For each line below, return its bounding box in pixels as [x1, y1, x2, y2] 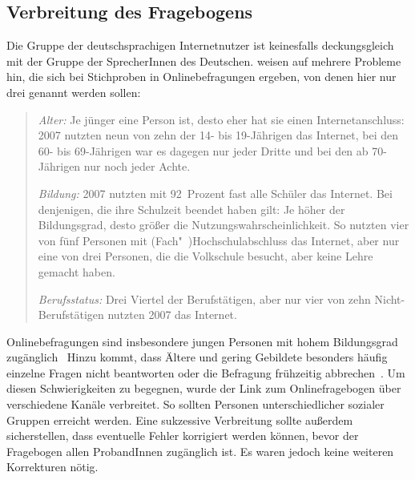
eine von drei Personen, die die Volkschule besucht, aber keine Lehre [38, 248, 373, 264]
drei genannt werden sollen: [6, 83, 141, 100]
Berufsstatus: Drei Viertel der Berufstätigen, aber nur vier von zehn [38, 290, 371, 307]
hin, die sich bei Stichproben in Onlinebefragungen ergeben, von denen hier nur [6, 68, 397, 85]
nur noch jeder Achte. [83, 158, 191, 175]
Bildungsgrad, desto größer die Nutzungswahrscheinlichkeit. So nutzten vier [38, 216, 409, 233]
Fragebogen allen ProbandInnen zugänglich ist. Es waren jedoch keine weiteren [6, 442, 394, 459]
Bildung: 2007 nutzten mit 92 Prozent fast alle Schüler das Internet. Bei [38, 184, 393, 201]
